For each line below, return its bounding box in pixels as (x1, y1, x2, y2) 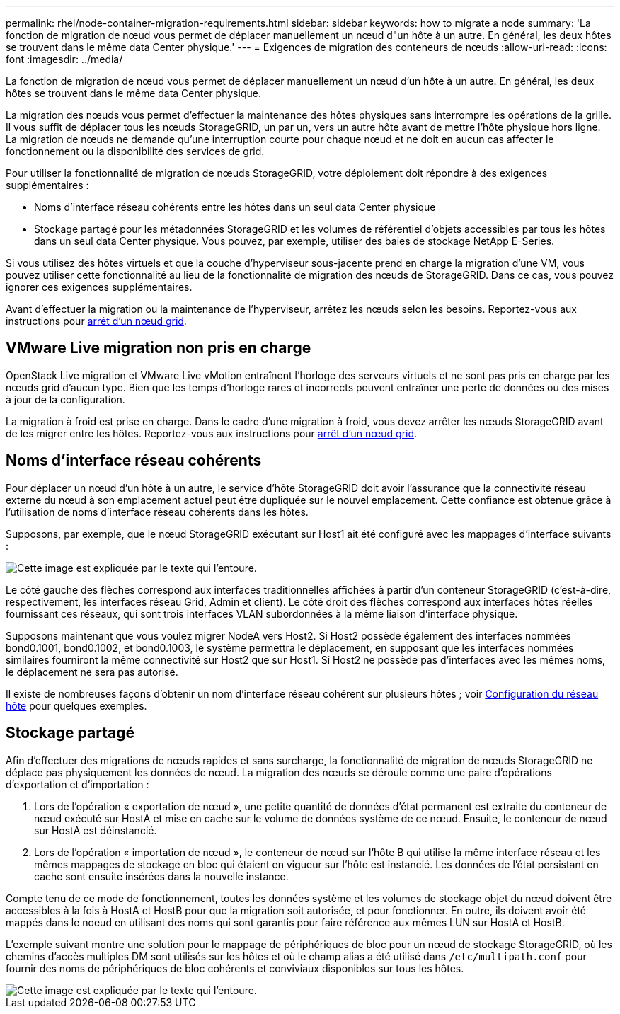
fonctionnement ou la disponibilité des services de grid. (6, 145, 265, 157)
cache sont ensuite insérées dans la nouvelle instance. (34, 870, 289, 882)
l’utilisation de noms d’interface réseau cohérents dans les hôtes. (6, 505, 309, 518)
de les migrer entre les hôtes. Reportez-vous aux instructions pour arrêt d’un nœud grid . (6, 427, 418, 439)
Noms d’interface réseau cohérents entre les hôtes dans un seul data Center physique (34, 201, 436, 213)
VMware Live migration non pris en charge (6, 339, 311, 357)
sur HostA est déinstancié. (34, 824, 157, 836)
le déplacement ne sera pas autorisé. (6, 665, 178, 678)
